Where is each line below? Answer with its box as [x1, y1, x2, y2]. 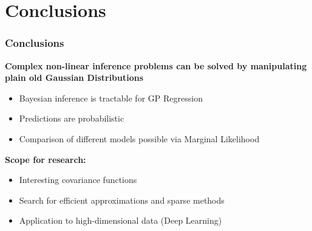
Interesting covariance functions [19, 173, 137, 186]
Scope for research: [5, 153, 86, 165]
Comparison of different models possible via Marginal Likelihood [19, 132, 260, 145]
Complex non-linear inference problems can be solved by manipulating [5, 59, 307, 72]
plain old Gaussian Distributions [5, 71, 144, 84]
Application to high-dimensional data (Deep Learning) [19, 214, 222, 227]
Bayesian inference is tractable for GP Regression [19, 91, 203, 104]
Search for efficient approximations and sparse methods [19, 193, 225, 206]
